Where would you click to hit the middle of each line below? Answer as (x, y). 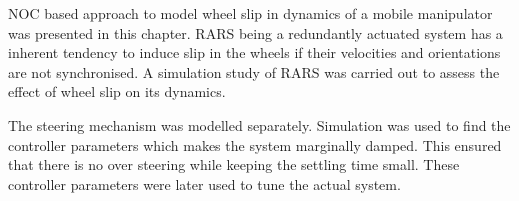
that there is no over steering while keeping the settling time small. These (234, 164)
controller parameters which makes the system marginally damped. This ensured (255, 144)
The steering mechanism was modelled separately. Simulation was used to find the (259, 124)
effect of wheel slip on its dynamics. (117, 91)
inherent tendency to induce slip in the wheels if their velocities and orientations (254, 52)
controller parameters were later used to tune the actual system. (204, 183)
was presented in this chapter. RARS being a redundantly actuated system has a (255, 32)
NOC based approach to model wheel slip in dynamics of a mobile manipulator (250, 13)
